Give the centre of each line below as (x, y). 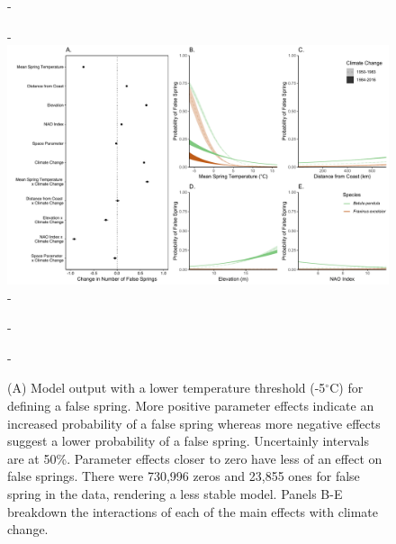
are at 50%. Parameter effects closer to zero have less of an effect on (195, 458)
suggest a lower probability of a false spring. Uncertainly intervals (188, 441)
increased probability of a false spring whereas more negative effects (194, 423)
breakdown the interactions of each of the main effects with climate (193, 511)
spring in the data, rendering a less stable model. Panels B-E (175, 493)
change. (28, 529)
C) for (346, 388)
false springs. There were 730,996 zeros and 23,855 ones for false (184, 476)
